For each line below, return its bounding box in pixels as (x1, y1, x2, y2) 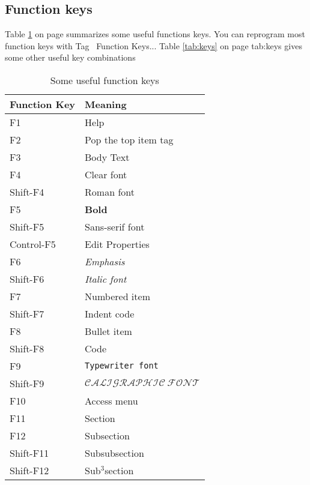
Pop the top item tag (85, 132, 174, 146)
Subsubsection (85, 445, 144, 460)
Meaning (85, 97, 127, 111)
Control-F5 (10, 236, 56, 251)
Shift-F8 (10, 341, 44, 355)
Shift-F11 (10, 445, 49, 460)
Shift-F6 (10, 271, 44, 286)
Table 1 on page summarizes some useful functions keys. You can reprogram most (5, 28, 305, 40)
